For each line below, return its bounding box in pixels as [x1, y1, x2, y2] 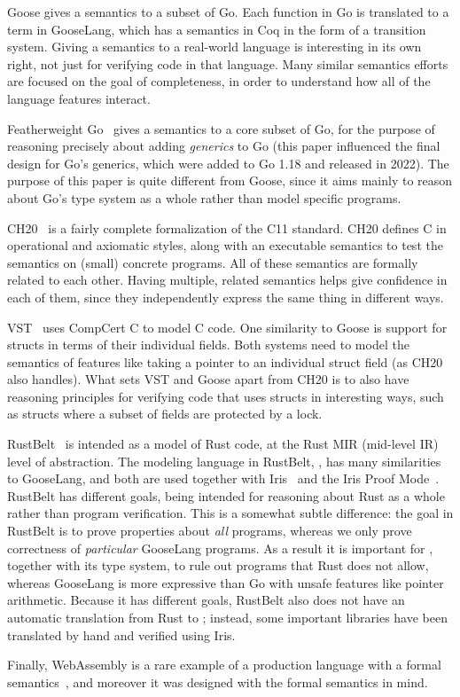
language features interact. [7, 89, 151, 107]
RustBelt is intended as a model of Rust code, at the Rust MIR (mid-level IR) [7, 435, 439, 453]
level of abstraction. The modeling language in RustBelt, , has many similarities [7, 451, 441, 470]
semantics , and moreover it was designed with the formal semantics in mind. [7, 672, 428, 691]
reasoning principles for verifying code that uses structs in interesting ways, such [7, 387, 444, 405]
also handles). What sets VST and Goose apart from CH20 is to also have [7, 370, 409, 388]
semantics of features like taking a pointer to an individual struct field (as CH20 [7, 352, 443, 371]
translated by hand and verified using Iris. [7, 625, 236, 644]
